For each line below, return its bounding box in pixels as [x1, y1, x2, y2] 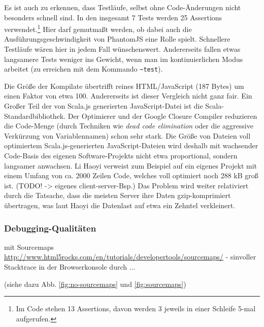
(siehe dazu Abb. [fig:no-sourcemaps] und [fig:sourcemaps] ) [4, 278, 186, 289]
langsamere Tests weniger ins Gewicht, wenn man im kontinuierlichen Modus [4, 53, 243, 64]
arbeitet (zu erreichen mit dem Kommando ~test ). [4, 63, 163, 74]
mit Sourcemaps [4, 241, 54, 252]
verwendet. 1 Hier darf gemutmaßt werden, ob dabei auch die [4, 22, 192, 34]
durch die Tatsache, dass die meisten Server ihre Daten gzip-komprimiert [4, 190, 231, 201]
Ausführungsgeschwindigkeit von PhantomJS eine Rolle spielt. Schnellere [4, 34, 230, 44]
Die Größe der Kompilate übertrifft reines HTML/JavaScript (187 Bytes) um [4, 80, 244, 91]
